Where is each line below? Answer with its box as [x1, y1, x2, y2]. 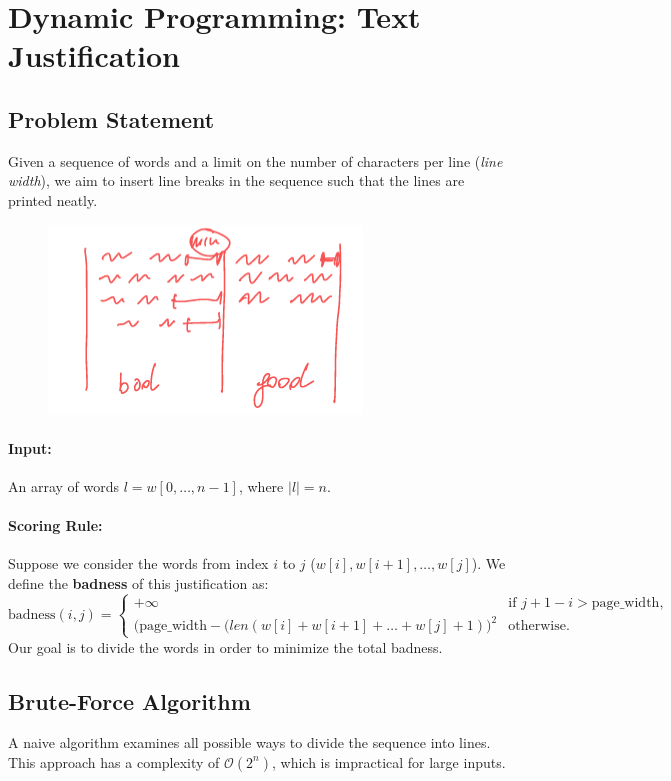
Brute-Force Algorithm [8, 685, 251, 716]
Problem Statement [8, 103, 215, 134]
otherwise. [508, 619, 570, 634]
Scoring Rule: [8, 515, 103, 536]
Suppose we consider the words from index [8, 553, 269, 574]
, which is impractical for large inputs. [271, 751, 506, 772]
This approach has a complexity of [8, 751, 220, 772]
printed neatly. [8, 189, 98, 210]
